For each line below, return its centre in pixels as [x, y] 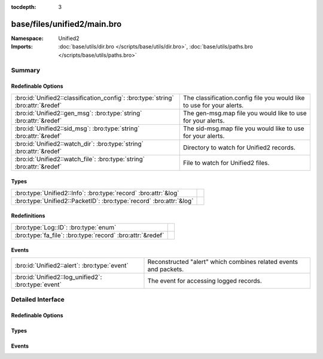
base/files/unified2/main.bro [66, 24]
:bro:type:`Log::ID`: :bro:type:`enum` [65, 227]
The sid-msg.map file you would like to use [244, 128]
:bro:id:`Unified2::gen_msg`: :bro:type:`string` [78, 113]
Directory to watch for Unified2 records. [240, 148]
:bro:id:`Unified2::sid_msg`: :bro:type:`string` [77, 128]
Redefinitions [28, 216]
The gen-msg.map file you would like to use [245, 113]
